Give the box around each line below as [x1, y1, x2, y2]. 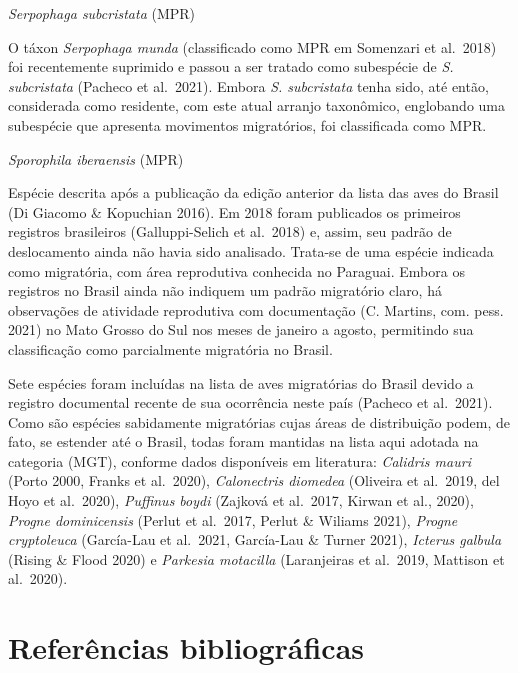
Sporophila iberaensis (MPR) [8, 148, 184, 169]
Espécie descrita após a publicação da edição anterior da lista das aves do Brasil [8, 182, 499, 203]
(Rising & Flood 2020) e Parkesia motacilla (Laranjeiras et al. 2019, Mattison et [8, 548, 505, 569]
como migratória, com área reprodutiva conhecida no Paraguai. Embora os [8, 260, 465, 281]
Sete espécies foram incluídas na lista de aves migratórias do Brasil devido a [8, 372, 474, 393]
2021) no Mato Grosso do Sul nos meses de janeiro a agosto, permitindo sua [8, 319, 474, 340]
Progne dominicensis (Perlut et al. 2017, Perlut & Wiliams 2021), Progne [8, 509, 458, 530]
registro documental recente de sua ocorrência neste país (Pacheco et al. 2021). [8, 392, 493, 413]
